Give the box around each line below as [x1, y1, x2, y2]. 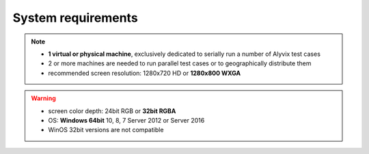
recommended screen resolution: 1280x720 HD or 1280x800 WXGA [48, 69, 241, 77]
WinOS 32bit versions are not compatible [48, 126, 164, 134]
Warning [31, 94, 56, 102]
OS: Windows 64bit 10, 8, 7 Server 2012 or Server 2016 [48, 116, 205, 124]
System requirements [12, 10, 138, 25]
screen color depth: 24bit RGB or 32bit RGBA [48, 106, 176, 115]
